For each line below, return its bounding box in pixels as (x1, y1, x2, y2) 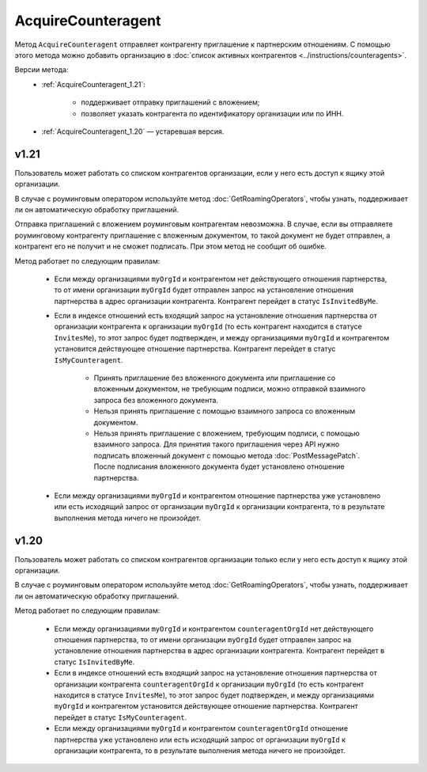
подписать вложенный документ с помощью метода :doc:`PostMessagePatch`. (93, 451, 361, 460)
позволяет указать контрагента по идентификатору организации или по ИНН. (81, 108, 344, 118)
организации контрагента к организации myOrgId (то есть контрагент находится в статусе (54, 321, 363, 332)
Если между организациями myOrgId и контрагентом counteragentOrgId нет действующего (54, 624, 374, 633)
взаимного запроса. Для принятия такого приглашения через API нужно (93, 439, 340, 449)
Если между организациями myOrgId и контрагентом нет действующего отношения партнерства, (54, 274, 387, 283)
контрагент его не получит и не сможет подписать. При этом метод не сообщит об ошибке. (14, 241, 327, 251)
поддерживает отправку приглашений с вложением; (81, 97, 260, 107)
